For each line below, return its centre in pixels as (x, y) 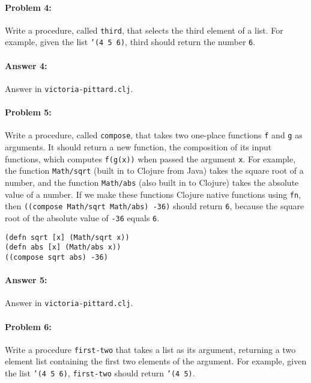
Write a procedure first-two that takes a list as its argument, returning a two (150, 349)
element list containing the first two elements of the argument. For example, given (156, 361)
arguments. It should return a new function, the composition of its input (138, 147)
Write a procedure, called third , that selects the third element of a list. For (144, 30)
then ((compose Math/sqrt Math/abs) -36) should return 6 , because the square (155, 206)
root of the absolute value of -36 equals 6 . (82, 217)
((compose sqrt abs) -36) (56, 257)
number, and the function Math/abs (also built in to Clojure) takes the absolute (152, 182)
